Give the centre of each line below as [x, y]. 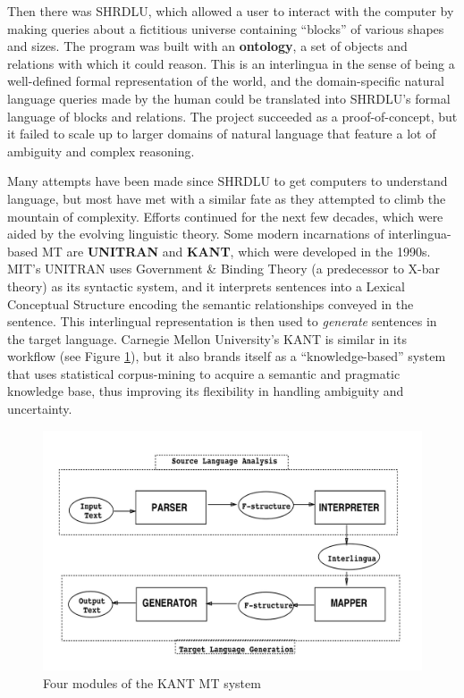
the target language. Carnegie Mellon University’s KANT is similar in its [207, 338]
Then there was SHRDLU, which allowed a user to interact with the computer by [231, 11]
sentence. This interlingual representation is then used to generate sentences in [222, 321]
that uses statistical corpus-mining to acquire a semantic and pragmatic [204, 373]
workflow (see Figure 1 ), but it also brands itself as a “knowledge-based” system [227, 356]
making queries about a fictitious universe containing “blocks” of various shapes [226, 28]
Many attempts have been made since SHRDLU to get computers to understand [228, 181]
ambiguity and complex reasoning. [101, 151]
